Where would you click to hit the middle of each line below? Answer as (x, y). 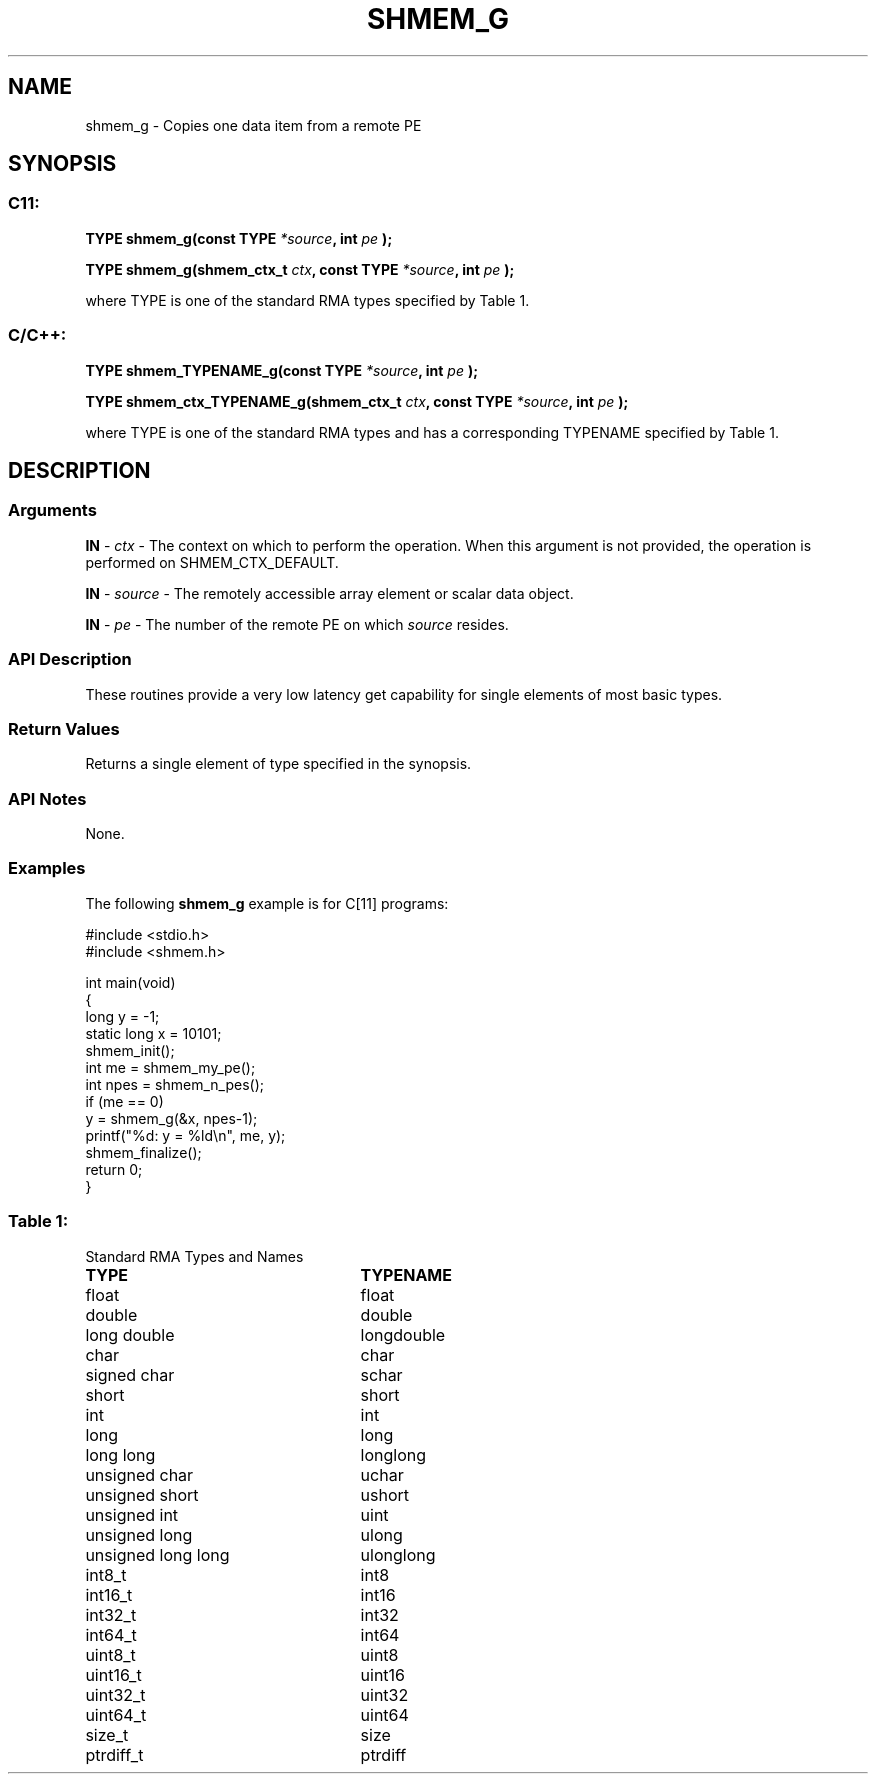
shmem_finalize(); (143, 1152)
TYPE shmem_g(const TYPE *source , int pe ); (239, 238)
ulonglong (398, 1554)
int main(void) (130, 982)
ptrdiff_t (114, 1754)
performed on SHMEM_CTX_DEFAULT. (212, 562)
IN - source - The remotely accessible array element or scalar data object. (329, 593)
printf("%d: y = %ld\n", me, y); (185, 1135)
